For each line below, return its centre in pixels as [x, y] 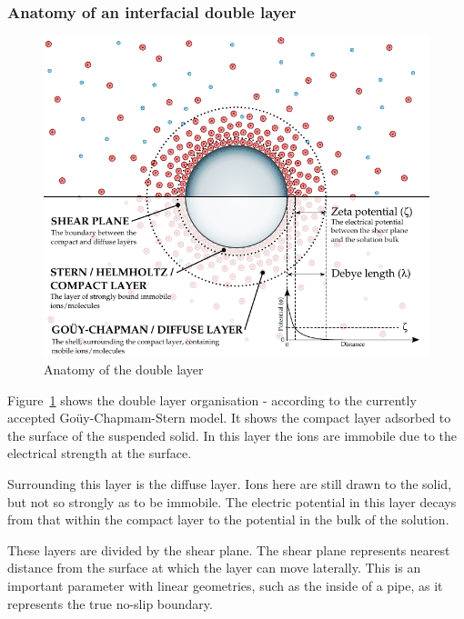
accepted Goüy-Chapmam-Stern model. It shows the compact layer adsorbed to [229, 418]
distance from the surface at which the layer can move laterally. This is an [214, 568]
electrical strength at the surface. [100, 453]
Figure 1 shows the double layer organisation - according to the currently [212, 399]
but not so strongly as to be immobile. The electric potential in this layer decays [232, 501]
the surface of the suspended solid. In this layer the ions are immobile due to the [232, 435]
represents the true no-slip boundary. [110, 603]
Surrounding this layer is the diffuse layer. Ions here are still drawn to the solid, [230, 484]
